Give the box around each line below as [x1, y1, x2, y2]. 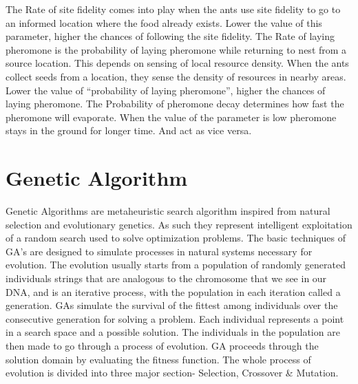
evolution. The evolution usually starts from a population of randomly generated [6, 257, 346, 272]
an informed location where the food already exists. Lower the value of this [6, 15, 322, 30]
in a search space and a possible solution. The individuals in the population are [6, 325, 340, 339]
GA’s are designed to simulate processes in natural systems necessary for [6, 244, 313, 258]
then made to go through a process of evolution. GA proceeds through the [6, 339, 319, 352]
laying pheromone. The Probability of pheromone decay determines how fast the [6, 96, 344, 111]
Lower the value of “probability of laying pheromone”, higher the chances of [6, 83, 326, 97]
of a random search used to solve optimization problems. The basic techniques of [6, 231, 346, 245]
